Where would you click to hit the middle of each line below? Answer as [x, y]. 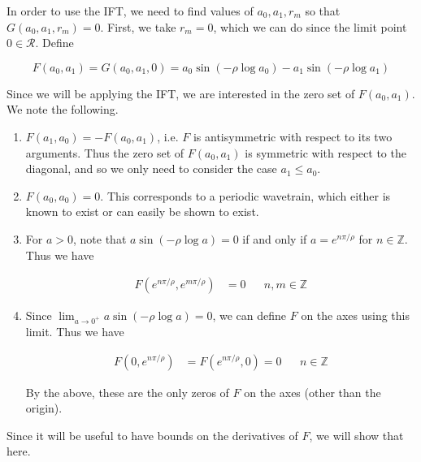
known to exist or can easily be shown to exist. [142, 212]
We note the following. [63, 109]
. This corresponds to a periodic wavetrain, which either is [245, 195]
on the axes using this [356, 315]
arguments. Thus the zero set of [105, 152]
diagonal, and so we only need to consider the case [151, 168]
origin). [44, 408]
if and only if [275, 238]
